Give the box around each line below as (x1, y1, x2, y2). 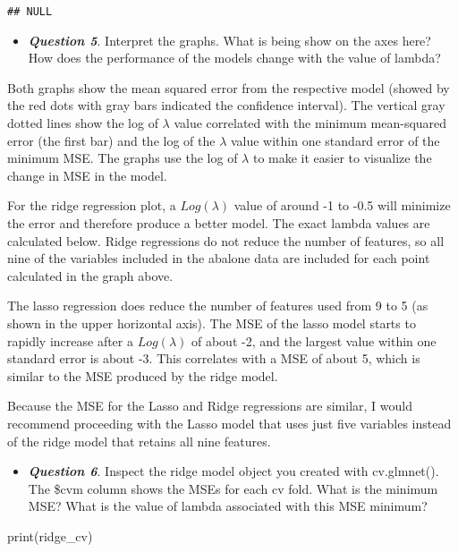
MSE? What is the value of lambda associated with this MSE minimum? (28, 497, 428, 515)
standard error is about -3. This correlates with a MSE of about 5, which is (7, 349, 420, 368)
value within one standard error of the (230, 131, 440, 149)
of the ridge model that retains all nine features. (7, 431, 271, 450)
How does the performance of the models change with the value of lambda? (28, 48, 441, 67)
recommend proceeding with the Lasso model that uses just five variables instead (7, 413, 452, 432)
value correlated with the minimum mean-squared (174, 114, 447, 132)
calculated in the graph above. (7, 266, 174, 284)
